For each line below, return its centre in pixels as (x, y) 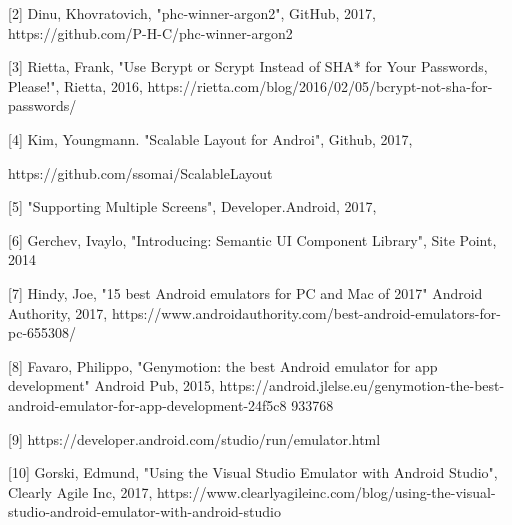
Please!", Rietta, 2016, (75, 85)
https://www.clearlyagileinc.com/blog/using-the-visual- (326, 491)
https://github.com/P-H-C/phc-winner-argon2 (150, 32)
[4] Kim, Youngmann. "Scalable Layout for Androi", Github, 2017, (210, 138)
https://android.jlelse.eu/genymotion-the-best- (362, 385)
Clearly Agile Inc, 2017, (80, 491)
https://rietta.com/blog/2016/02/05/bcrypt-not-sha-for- (320, 85)
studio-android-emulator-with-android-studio (144, 511)
